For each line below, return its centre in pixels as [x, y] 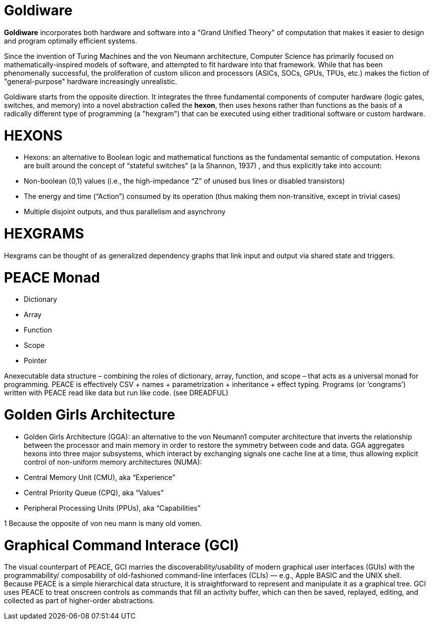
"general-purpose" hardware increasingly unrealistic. [91, 81]
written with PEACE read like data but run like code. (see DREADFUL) [116, 393]
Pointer [35, 361]
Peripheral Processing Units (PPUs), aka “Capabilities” [112, 508]
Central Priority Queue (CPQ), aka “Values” [94, 492]
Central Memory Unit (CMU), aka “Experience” [100, 477]
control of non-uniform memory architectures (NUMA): [113, 462]
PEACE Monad [52, 277]
